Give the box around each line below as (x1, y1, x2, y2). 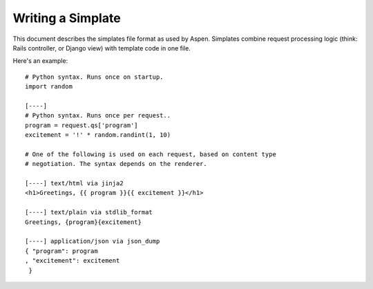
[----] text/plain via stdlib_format (25, 208, 153, 216)
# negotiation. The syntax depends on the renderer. (25, 160, 207, 168)
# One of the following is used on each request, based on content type (25, 150, 276, 158)
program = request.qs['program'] (25, 121, 138, 129)
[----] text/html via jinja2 (25, 180, 124, 187)
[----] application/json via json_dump (25, 237, 160, 245)
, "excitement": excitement (25, 257, 120, 265)
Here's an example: (12, 57, 68, 65)
